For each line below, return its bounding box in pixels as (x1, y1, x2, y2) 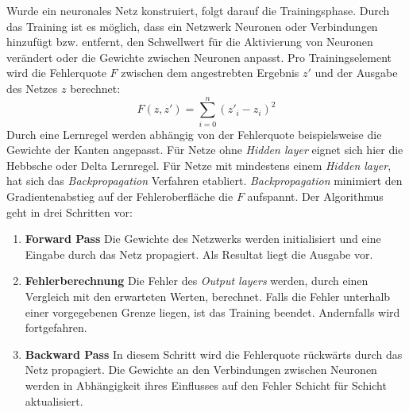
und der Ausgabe (314, 64, 398, 81)
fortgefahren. (25, 319, 87, 336)
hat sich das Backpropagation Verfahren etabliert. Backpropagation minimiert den (6, 172, 403, 189)
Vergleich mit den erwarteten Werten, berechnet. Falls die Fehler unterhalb (25, 288, 391, 305)
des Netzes (6, 79, 58, 96)
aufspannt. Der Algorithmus (247, 188, 384, 205)
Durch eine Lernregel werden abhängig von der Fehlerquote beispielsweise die (6, 125, 382, 142)
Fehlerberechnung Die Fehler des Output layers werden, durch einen (25, 272, 368, 289)
